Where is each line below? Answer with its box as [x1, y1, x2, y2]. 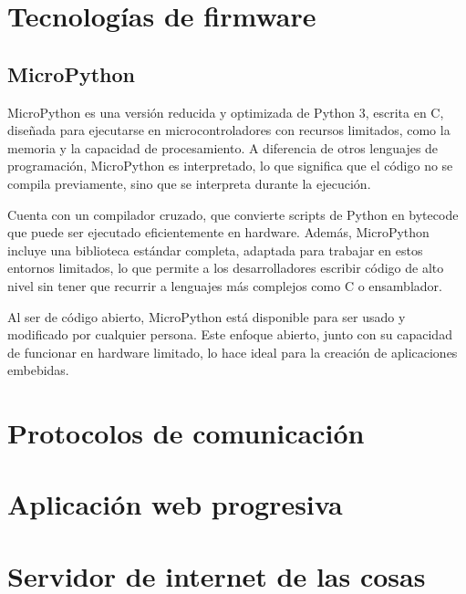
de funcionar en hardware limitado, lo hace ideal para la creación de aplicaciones [7, 342, 458, 361]
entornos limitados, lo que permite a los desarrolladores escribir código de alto [7, 258, 444, 277]
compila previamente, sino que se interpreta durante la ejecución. [7, 173, 371, 193]
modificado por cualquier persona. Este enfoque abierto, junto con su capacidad [7, 325, 452, 344]
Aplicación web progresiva [7, 485, 343, 523]
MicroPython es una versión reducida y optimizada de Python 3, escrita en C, [7, 102, 444, 121]
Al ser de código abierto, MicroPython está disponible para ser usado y [7, 307, 406, 326]
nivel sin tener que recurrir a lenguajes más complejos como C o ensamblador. [7, 276, 442, 295]
